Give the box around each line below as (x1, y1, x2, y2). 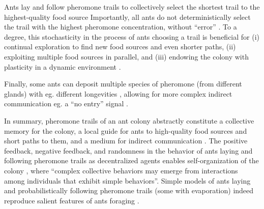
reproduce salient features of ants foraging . (4, 195, 139, 205)
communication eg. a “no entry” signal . (4, 98, 128, 109)
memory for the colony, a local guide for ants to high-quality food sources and (4, 125, 247, 136)
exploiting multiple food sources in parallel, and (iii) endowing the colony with (4, 51, 249, 62)
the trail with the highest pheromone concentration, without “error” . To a (4, 21, 237, 32)
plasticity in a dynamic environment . (4, 61, 121, 72)
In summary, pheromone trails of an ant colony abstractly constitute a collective (4, 115, 254, 126)
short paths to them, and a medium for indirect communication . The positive (4, 135, 248, 146)
